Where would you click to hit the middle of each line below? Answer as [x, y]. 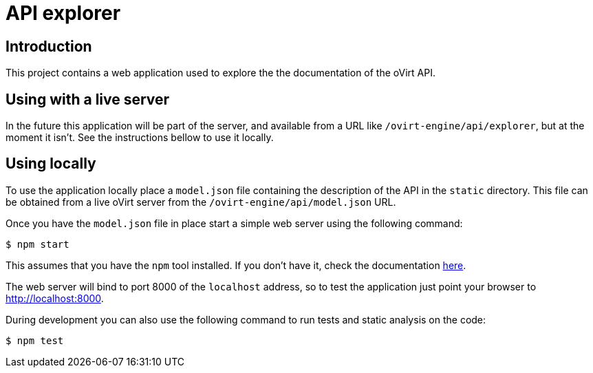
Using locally [51, 164]
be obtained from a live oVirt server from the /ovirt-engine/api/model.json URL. [201, 202]
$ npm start [37, 244]
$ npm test [35, 340]
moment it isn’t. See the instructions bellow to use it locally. [140, 138]
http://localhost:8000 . [55, 298]
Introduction [49, 46]
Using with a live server [88, 99]
